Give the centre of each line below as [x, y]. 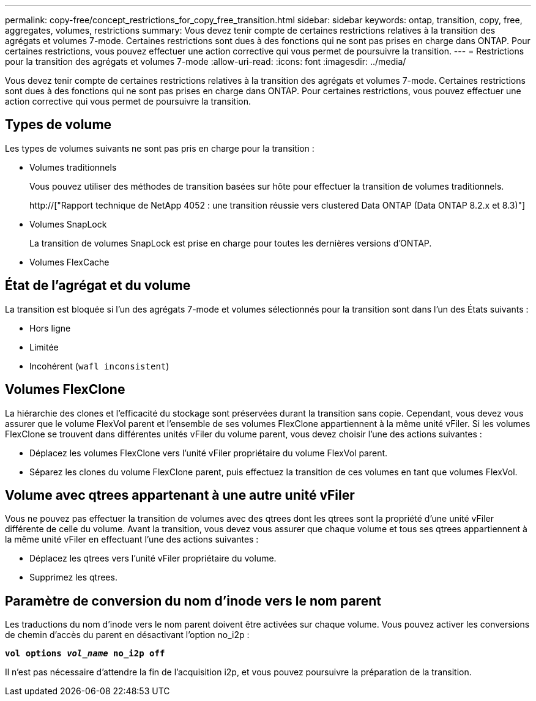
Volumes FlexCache [69, 262]
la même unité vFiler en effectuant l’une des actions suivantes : [132, 540]
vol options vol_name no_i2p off [85, 654]
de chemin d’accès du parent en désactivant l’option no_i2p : [127, 635]
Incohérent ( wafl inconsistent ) [99, 366]
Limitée [44, 347]
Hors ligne [50, 328]
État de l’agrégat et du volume [98, 286]
